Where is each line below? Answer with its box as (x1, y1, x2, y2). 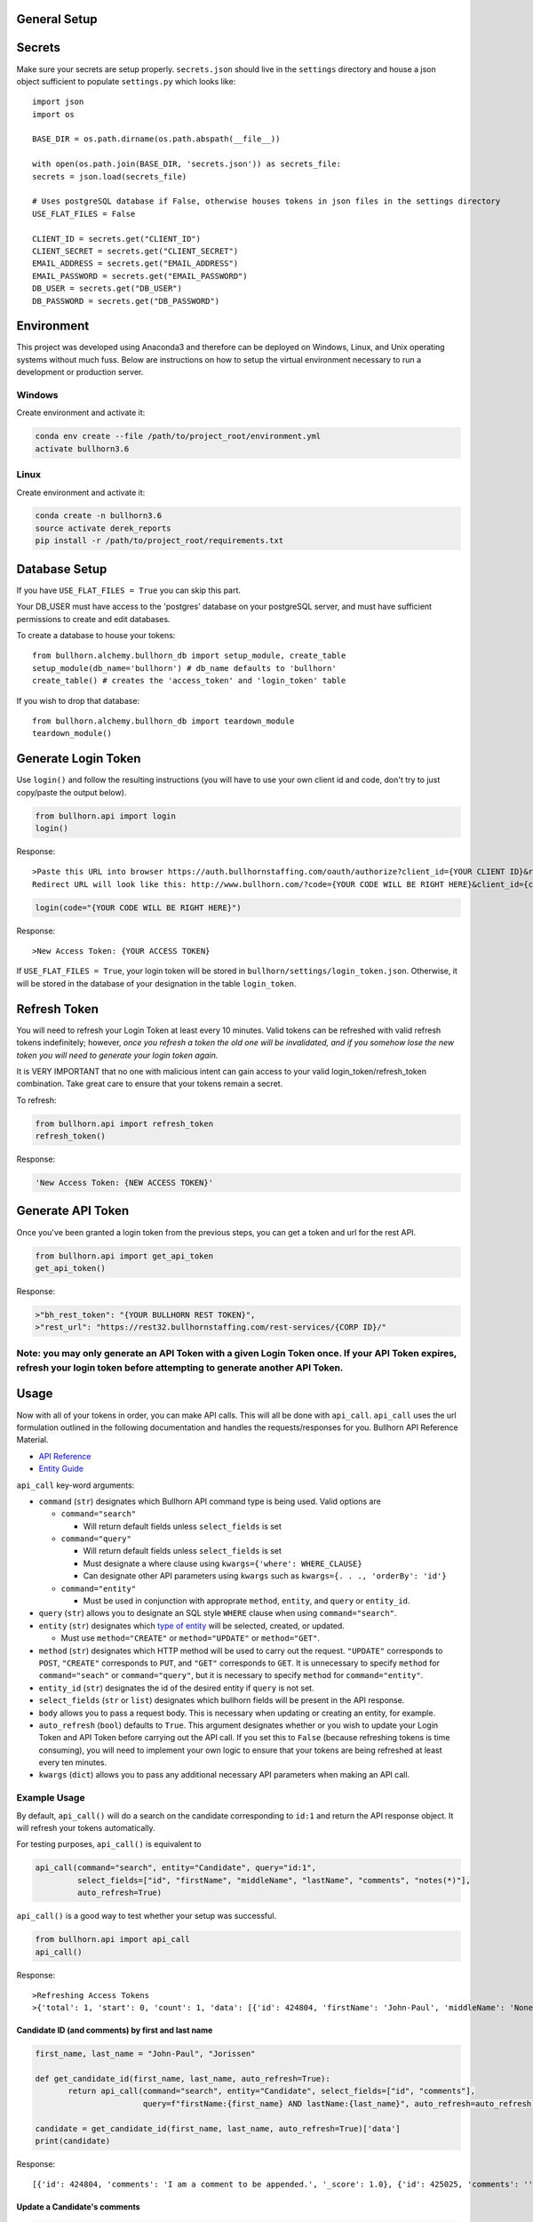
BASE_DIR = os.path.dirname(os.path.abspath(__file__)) (32, 134, 281, 144)
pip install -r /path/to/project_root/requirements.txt (35, 536, 284, 546)
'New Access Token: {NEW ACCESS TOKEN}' (35, 1178, 213, 1188)
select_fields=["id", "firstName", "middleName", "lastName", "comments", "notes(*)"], (76, 1875, 471, 1885)
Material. (16, 1435, 49, 1445)
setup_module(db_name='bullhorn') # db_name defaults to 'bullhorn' (32, 663, 337, 673)
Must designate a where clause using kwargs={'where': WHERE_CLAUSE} (83, 1558, 363, 1569)
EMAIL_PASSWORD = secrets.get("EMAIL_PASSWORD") (32, 271, 248, 281)
